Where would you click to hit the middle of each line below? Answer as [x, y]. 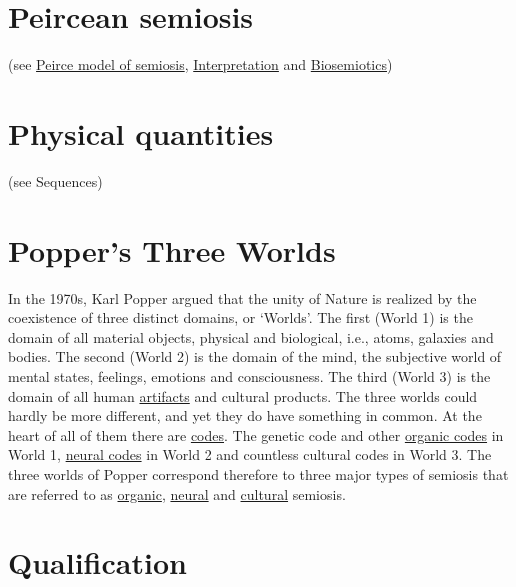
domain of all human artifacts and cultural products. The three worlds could [243, 395]
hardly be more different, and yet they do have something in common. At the [245, 415]
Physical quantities [141, 132]
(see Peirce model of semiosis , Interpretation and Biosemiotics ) [200, 64]
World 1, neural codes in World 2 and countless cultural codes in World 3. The [250, 454]
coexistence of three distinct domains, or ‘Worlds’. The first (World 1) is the [240, 317]
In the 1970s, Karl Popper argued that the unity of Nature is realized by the [242, 297]
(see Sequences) [55, 180]
